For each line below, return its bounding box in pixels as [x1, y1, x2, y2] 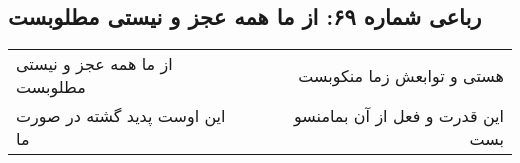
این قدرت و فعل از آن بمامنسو [294, 104, 504, 128]
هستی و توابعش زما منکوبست [298, 63, 504, 87]
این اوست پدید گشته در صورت [16, 104, 226, 128]
